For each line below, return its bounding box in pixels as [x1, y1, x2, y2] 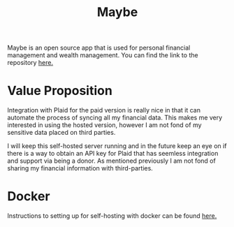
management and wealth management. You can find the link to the [7, 51, 198, 59]
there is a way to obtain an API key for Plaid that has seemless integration [7, 149, 219, 158]
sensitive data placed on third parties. [7, 129, 116, 137]
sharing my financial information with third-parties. [7, 164, 154, 173]
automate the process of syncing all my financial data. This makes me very [7, 113, 223, 122]
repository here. [7, 59, 54, 67]
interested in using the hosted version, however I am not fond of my [7, 121, 202, 129]
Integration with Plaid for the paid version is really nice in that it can [7, 106, 201, 115]
